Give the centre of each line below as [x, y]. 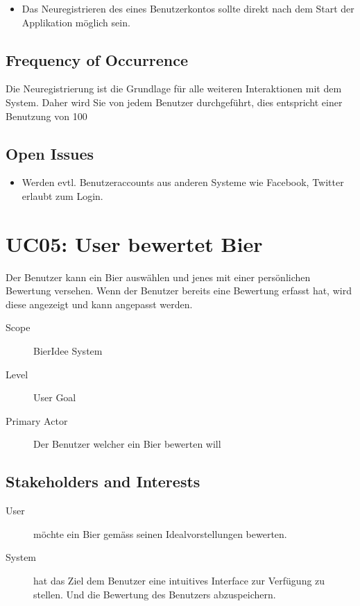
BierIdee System [68, 351]
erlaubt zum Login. [62, 195]
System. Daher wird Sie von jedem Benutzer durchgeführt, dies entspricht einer [174, 102]
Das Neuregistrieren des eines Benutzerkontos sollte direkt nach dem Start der [188, 8]
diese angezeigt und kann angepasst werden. [99, 304]
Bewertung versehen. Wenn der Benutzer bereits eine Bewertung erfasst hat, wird [179, 291]
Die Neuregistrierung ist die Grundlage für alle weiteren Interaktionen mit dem [174, 89]
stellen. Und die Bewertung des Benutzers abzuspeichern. [155, 594]
